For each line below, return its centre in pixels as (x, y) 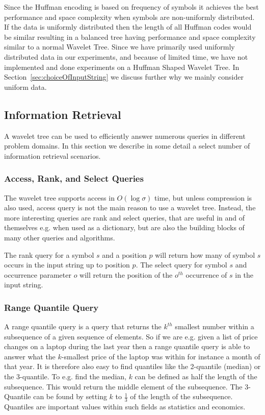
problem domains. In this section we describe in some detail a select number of (127, 146)
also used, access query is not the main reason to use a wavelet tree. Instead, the (130, 207)
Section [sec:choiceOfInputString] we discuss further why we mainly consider (124, 77)
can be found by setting (70, 396)
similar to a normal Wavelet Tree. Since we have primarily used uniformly (120, 47)
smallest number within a (215, 326)
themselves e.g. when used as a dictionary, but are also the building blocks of (124, 227)
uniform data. (25, 87)
